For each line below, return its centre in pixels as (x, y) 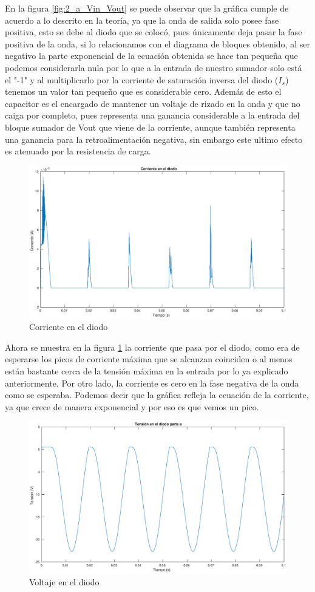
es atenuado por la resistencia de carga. (78, 151)
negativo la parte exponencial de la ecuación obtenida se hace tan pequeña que (151, 56)
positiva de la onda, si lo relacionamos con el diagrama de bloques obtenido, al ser (157, 43)
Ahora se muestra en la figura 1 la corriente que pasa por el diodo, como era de (152, 347)
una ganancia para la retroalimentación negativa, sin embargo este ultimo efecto (154, 139)
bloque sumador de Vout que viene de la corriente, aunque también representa (150, 127)
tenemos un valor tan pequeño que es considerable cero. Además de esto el (143, 91)
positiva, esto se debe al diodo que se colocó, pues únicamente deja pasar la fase (154, 32)
